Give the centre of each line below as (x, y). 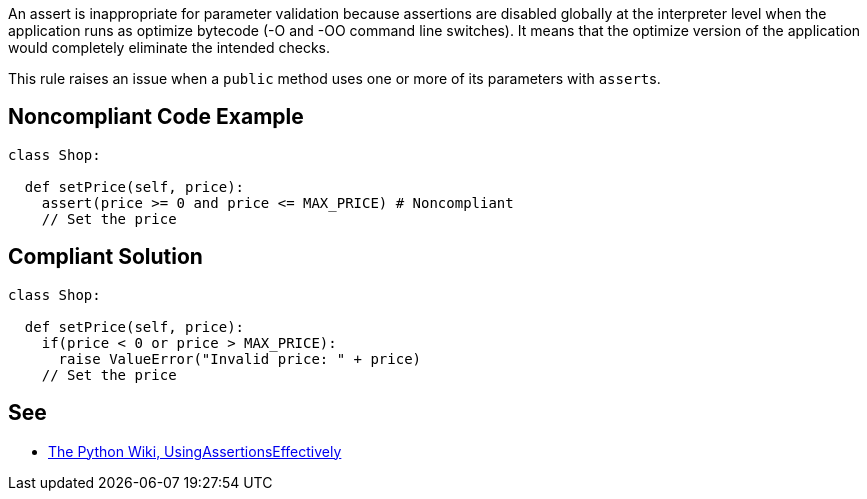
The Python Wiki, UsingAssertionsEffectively (195, 451)
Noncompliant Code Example (156, 117)
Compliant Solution (105, 257)
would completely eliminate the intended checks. (169, 47)
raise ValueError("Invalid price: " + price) (240, 358)
